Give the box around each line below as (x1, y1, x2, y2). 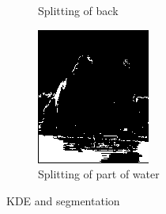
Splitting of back (38, 2, 119, 18)
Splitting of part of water (38, 166, 160, 182)
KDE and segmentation (6, 192, 120, 208)
